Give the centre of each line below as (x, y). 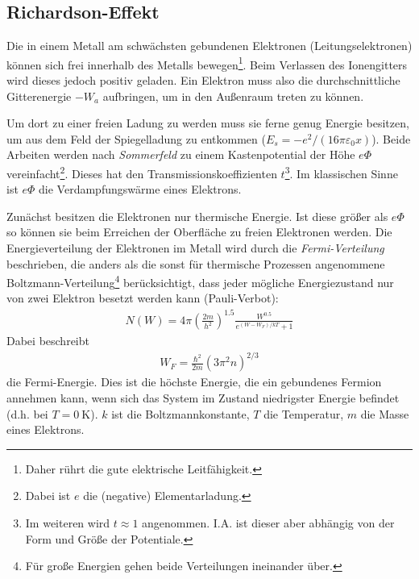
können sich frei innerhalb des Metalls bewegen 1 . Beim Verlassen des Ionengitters (207, 63)
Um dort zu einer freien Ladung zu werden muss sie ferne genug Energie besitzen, (208, 123)
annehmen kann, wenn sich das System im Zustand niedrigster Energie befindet (203, 397)
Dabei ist (48, 496)
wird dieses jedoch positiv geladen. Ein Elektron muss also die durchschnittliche (203, 80)
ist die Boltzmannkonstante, (180, 413)
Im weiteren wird (68, 522)
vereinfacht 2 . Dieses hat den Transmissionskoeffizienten (142, 172)
